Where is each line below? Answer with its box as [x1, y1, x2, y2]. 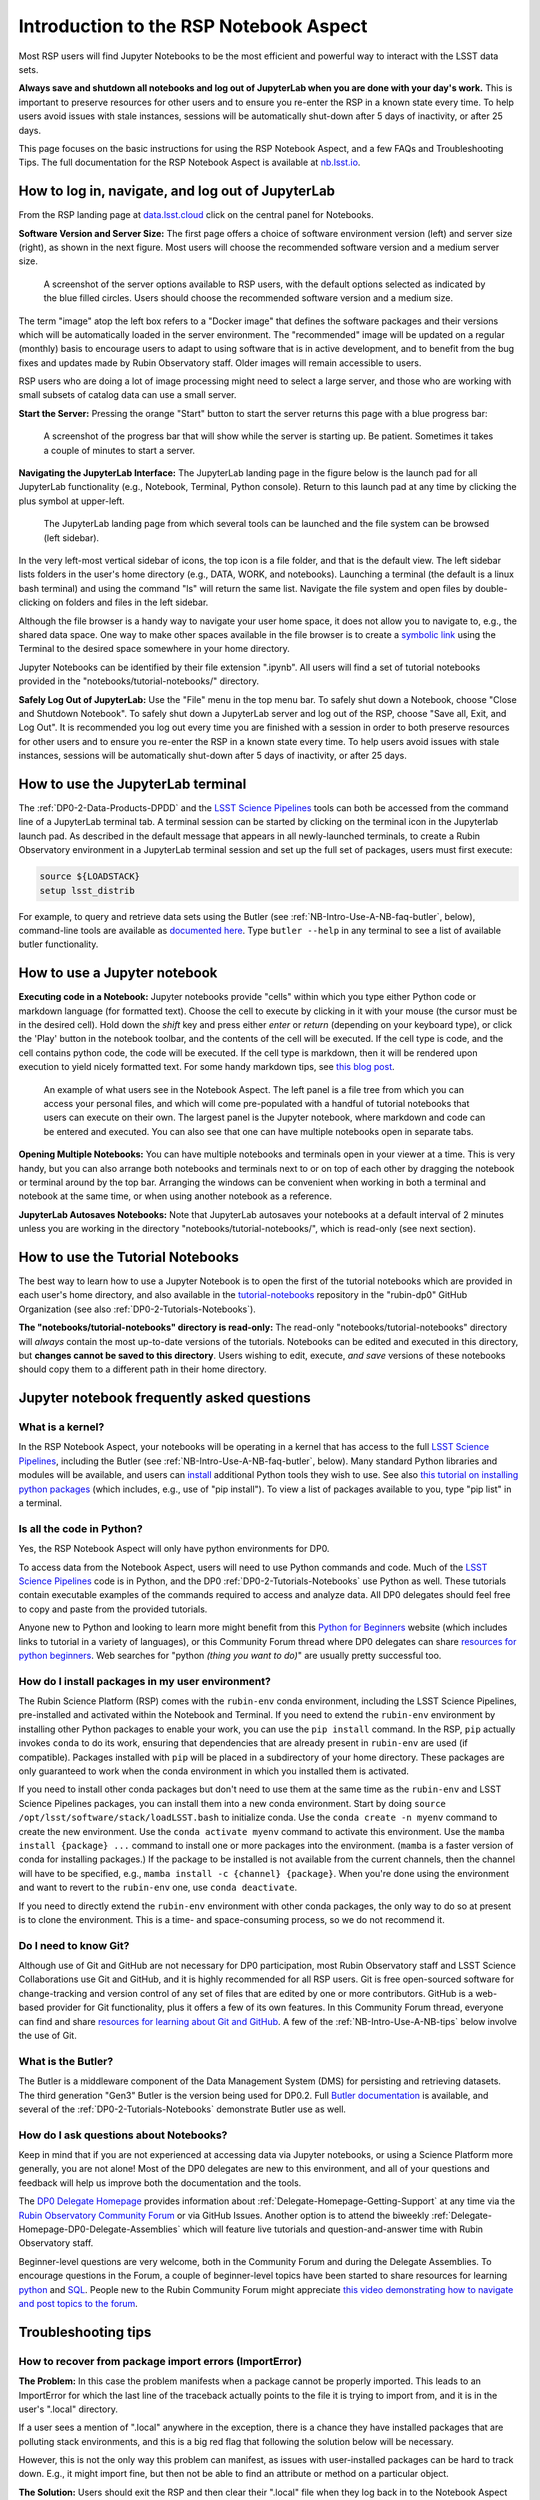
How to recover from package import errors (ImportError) [18, 2354, 302, 2368]
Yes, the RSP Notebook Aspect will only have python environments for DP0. [18, 1543, 330, 1555]
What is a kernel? [18, 1420, 105, 1434]
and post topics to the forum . [18, 2297, 139, 2309]
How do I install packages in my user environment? [18, 1674, 272, 1688]
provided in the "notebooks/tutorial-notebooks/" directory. [18, 675, 260, 687]
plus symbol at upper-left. [18, 495, 125, 507]
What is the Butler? [18, 2054, 114, 2068]
